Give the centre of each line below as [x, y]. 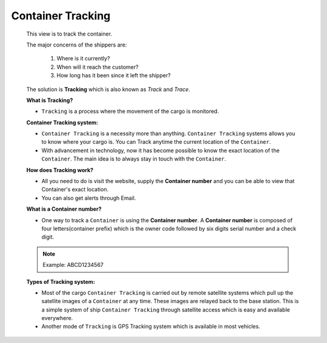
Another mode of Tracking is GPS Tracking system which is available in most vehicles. [151, 327]
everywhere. [57, 318]
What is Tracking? [50, 100]
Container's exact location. [75, 190]
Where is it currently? [83, 59]
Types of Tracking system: [61, 281]
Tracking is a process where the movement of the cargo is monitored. [130, 111]
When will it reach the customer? [97, 67]
